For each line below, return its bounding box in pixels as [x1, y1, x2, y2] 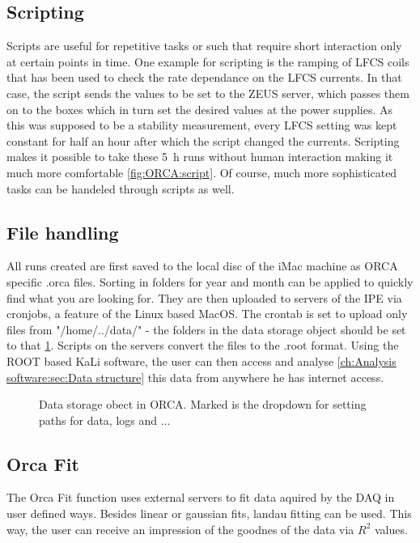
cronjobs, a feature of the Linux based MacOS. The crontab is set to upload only [6, 305, 408, 322]
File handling [6, 219, 119, 244]
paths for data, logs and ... [39, 411, 171, 428]
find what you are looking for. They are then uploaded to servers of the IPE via [6, 289, 402, 306]
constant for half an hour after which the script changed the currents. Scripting [6, 132, 400, 149]
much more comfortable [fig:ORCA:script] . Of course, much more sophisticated [6, 163, 397, 180]
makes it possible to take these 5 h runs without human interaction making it [6, 148, 393, 165]
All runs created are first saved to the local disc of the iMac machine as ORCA [6, 257, 398, 274]
